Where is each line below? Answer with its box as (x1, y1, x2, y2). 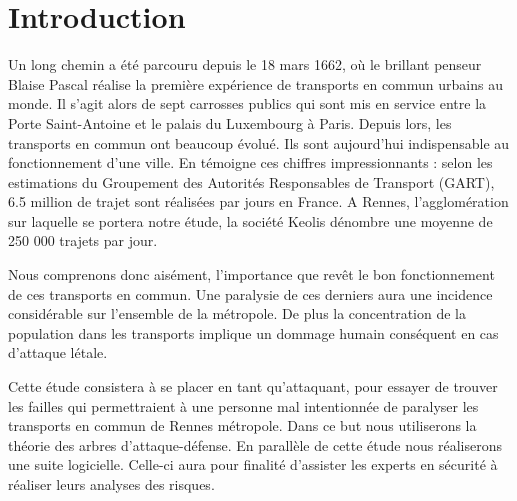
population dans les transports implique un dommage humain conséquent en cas (8, 322, 499, 343)
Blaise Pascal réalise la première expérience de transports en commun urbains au (8, 73, 503, 94)
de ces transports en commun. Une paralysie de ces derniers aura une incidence (8, 283, 493, 304)
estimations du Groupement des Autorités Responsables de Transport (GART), (8, 171, 495, 192)
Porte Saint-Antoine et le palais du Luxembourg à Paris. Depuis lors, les (8, 112, 452, 133)
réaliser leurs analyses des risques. (8, 474, 215, 494)
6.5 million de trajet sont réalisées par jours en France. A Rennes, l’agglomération (8, 191, 509, 212)
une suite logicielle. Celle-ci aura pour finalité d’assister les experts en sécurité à (8, 454, 498, 475)
